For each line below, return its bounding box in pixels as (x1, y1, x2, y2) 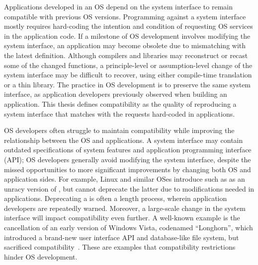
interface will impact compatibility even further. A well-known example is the (4, 212, 240, 223)
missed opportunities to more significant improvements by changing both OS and (4, 164, 251, 174)
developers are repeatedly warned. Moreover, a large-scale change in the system (4, 202, 246, 213)
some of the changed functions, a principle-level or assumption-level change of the (4, 60, 253, 70)
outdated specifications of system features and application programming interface (4, 144, 252, 155)
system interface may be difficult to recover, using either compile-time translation (4, 69, 252, 80)
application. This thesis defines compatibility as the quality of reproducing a (4, 98, 237, 109)
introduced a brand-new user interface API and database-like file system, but (4, 232, 239, 242)
